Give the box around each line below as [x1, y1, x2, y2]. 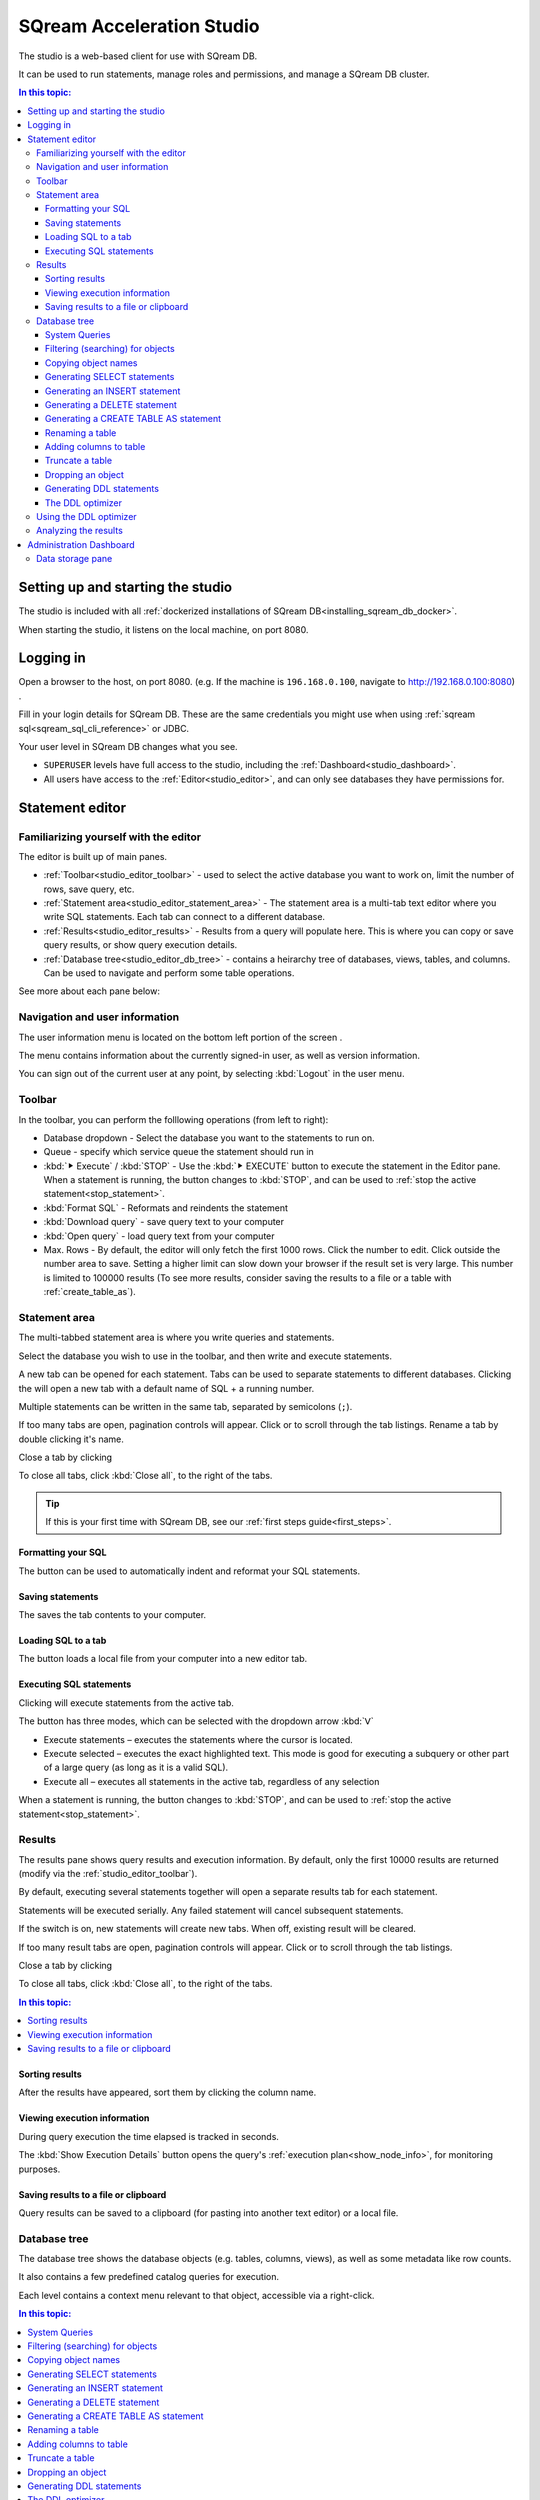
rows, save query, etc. [43, 883, 135, 895]
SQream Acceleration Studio [18, 15, 260, 37]
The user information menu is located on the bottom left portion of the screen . [18, 1031, 343, 1043]
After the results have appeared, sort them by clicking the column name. [18, 2086, 317, 2099]
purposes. [18, 2163, 61, 2175]
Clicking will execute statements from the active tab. [18, 1696, 234, 1709]
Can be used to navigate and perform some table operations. [43, 967, 295, 979]
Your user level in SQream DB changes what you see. [18, 740, 239, 752]
